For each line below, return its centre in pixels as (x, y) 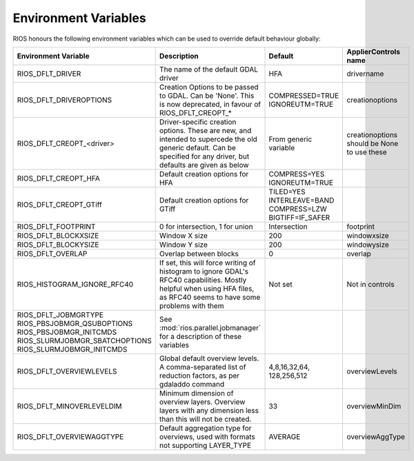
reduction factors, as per (199, 376)
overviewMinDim (374, 406)
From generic (290, 139)
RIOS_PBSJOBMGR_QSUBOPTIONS (75, 323)
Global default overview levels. (209, 358)
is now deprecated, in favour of (210, 104)
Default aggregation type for (205, 428)
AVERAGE (285, 436)
